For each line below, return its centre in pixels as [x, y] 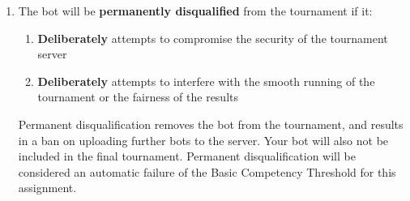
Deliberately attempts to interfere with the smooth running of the [206, 81]
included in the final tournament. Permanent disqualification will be [187, 156]
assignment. [47, 188]
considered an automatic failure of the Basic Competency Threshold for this [207, 171]
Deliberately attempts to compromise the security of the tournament [213, 38]
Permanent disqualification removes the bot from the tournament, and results [211, 124]
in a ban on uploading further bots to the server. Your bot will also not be [203, 140]
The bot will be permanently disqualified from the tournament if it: [195, 11]
